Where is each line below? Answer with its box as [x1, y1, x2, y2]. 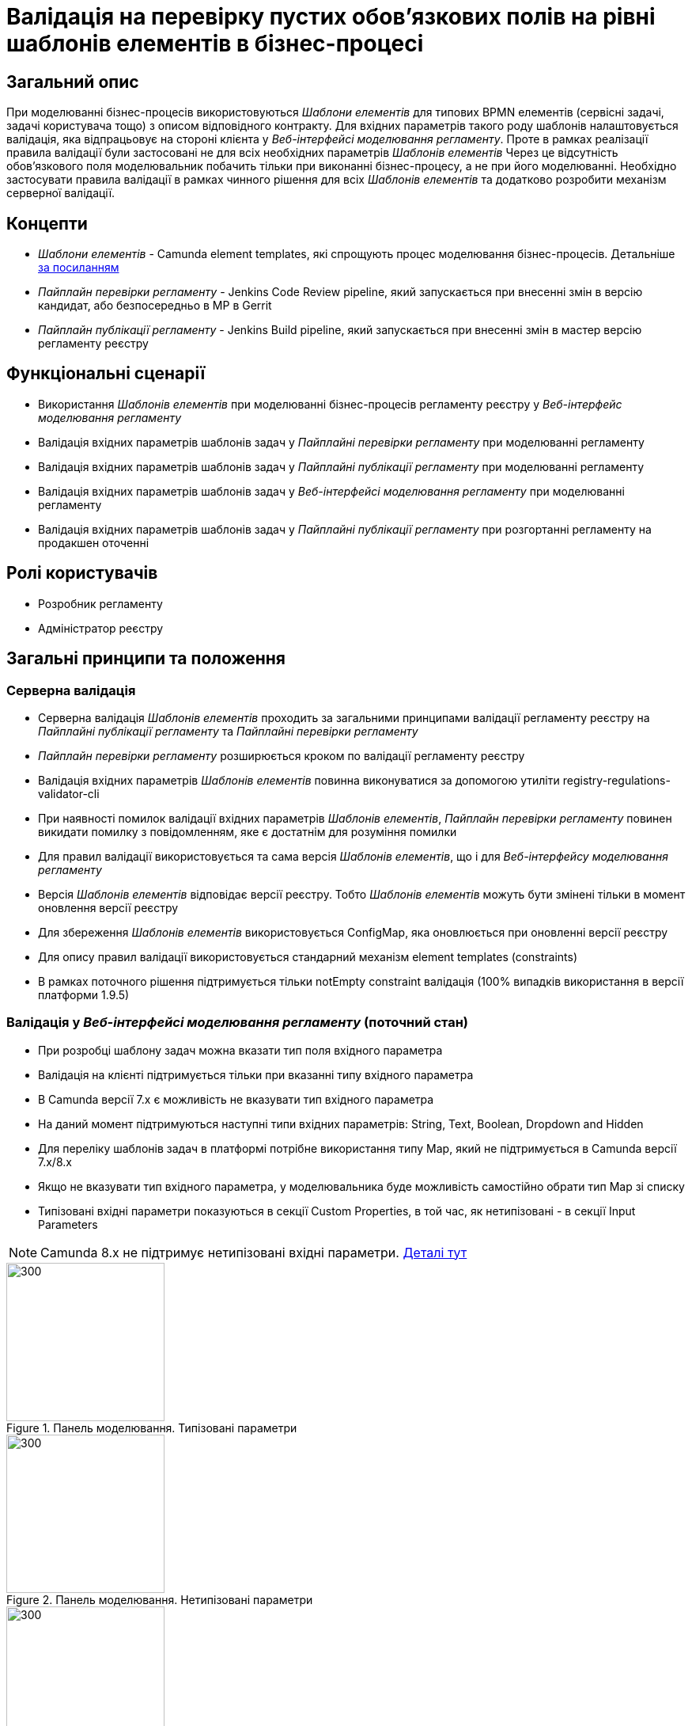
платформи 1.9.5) [38, 987, 130, 1002]
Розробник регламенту [38, 596, 163, 610]
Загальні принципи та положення [6, 648, 285, 669]
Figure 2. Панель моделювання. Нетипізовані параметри [6, 1592, 313, 1606]
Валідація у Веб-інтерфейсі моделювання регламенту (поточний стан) [6, 1014, 469, 1031]
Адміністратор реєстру [38, 621, 164, 635]
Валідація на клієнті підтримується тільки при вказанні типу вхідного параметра [38, 1067, 474, 1082]
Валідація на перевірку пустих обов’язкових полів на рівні [6, 3, 656, 30]
